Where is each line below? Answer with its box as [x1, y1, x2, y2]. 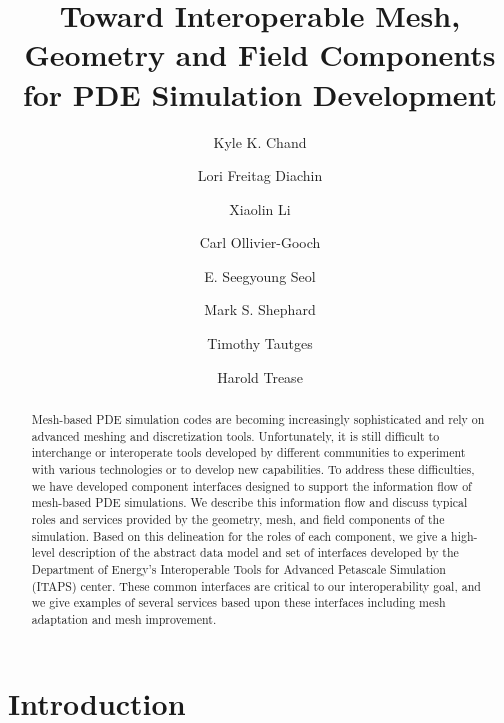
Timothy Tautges [207, 333, 313, 354]
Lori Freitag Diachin [197, 165, 323, 186]
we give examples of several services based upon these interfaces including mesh [31, 594, 446, 611]
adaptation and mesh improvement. [31, 610, 217, 627]
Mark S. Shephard [204, 299, 316, 320]
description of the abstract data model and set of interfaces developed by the [58, 544, 459, 561]
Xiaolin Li [229, 198, 291, 219]
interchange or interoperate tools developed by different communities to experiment [31, 444, 466, 461]
